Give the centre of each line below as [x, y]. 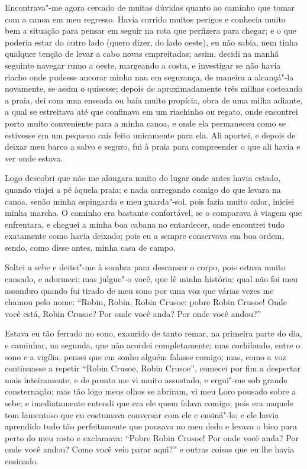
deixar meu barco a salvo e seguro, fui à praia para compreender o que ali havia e [153, 146]
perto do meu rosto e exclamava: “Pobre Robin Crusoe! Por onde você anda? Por [152, 437]
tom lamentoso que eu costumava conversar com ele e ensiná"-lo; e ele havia [142, 414]
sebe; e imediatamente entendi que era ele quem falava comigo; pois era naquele [149, 403]
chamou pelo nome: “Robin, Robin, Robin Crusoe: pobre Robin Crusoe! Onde [146, 302]
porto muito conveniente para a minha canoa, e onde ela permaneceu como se [145, 123]
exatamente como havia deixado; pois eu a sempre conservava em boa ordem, [145, 236]
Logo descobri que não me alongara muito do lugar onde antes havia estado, [143, 178]
